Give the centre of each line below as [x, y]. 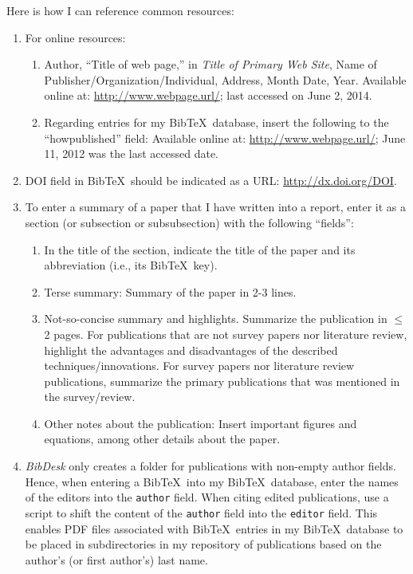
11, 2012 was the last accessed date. [132, 153]
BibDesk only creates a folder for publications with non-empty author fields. [210, 466]
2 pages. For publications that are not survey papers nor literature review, [226, 334]
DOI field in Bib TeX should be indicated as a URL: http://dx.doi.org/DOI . [211, 180]
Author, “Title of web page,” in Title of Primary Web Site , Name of [210, 64]
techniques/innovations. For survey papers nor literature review [199, 366]
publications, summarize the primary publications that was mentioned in [222, 381]
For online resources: [75, 37]
